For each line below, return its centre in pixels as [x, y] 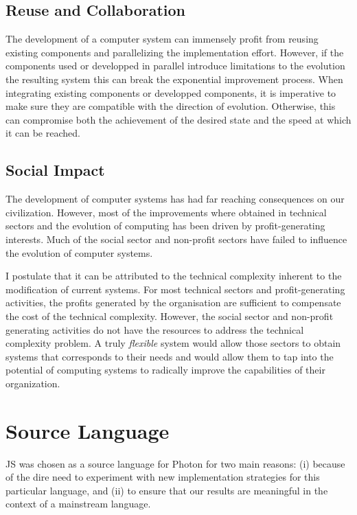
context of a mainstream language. [78, 504]
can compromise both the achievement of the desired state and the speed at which [178, 119]
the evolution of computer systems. [79, 252]
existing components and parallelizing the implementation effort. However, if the [175, 52]
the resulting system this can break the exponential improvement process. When [174, 79]
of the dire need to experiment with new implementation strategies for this [163, 477]
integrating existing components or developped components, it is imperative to [171, 92]
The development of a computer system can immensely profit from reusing [162, 39]
